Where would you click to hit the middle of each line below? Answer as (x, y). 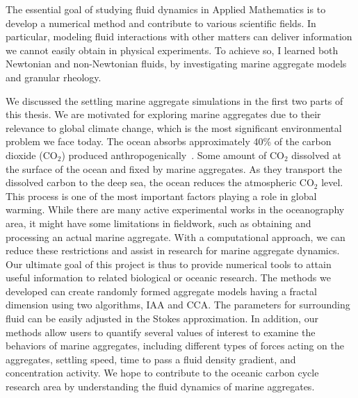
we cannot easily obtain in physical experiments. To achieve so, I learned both (172, 50)
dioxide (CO (32, 155)
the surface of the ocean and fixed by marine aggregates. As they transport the (174, 168)
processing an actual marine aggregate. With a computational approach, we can (176, 237)
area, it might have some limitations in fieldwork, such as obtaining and (158, 223)
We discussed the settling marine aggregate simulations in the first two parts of (174, 100)
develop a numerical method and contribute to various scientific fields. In (161, 23)
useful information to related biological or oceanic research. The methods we (168, 277)
